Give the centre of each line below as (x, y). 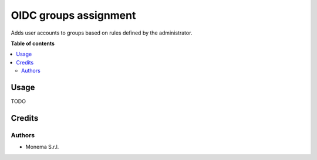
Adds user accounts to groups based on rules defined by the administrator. (102, 33)
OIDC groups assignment (73, 15)
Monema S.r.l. (42, 147)
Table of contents (33, 43)
